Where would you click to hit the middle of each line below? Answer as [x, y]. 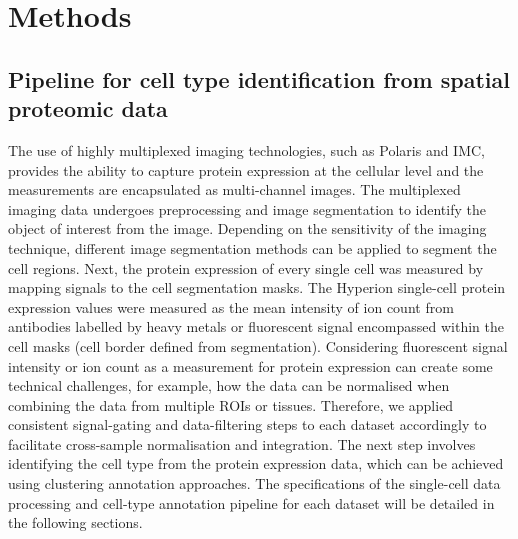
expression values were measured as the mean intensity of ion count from [231, 306]
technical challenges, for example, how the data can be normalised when [229, 385]
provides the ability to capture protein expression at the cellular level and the [246, 169]
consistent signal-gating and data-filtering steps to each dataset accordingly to [247, 424]
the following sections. [75, 522]
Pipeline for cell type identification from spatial [259, 78]
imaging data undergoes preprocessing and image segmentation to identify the [247, 208]
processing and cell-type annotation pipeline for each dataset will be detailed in [251, 502]
